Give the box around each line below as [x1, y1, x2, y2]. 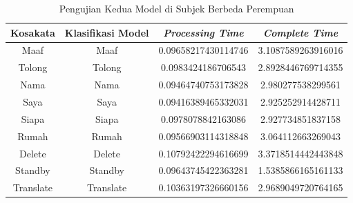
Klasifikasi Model [64, 25, 149, 39]
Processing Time [163, 25, 244, 39]
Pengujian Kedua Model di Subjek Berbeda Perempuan [59, 1, 294, 15]
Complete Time [263, 25, 338, 39]
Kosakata [10, 25, 55, 39]
